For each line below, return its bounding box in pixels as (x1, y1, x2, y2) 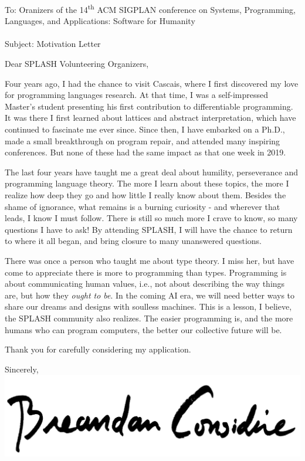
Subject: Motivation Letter (5, 38, 101, 50)
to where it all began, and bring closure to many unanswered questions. (5, 235, 262, 247)
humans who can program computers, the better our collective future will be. (5, 323, 282, 335)
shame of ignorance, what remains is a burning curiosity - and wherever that (5, 200, 280, 212)
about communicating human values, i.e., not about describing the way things (5, 277, 285, 290)
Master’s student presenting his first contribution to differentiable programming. (5, 100, 293, 112)
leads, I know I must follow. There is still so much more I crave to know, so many (5, 212, 298, 224)
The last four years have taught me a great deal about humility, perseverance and (5, 165, 299, 178)
